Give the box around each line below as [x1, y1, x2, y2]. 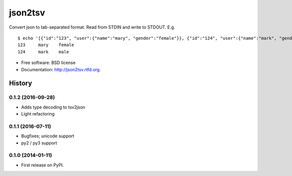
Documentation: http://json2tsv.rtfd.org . [21, 66, 101, 72]
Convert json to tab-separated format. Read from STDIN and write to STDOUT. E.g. [9, 24, 175, 30]
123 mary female [18, 42, 74, 48]
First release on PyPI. [21, 162, 64, 168]
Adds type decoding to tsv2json [21, 104, 85, 110]
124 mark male [18, 49, 69, 54]
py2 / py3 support [21, 140, 57, 145]
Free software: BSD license [21, 60, 75, 65]
